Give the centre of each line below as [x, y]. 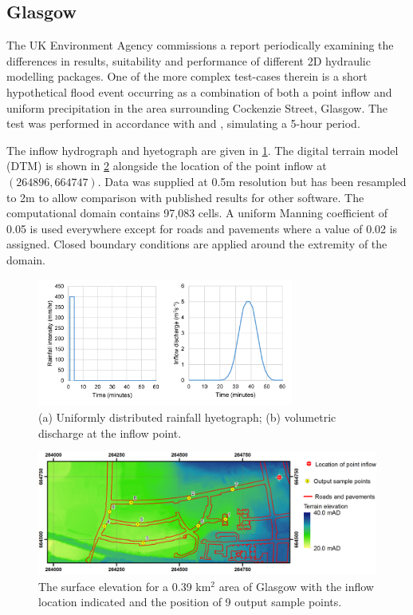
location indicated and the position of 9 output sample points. [190, 602]
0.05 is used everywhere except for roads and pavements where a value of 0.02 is [202, 228]
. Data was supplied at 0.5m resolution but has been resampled [252, 181]
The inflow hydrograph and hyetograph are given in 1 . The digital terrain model [203, 150]
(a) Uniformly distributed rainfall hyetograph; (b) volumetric [187, 417]
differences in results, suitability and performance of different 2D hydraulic [189, 60]
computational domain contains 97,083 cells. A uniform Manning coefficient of [197, 213]
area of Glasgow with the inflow [296, 586]
